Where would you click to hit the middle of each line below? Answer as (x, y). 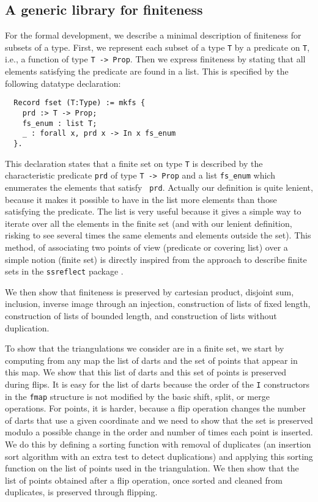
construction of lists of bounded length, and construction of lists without (141, 315)
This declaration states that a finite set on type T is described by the (134, 163)
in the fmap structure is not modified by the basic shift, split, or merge (137, 396)
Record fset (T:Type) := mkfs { (79, 103)
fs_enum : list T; (60, 123)
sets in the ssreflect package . (64, 271)
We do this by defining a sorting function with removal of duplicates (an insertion (158, 444)
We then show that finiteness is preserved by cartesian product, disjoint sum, (150, 291)
